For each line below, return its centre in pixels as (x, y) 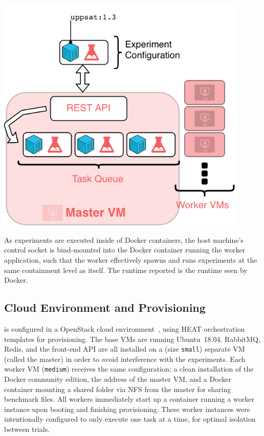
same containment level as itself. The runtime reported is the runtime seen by (126, 270)
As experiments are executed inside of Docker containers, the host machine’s (124, 239)
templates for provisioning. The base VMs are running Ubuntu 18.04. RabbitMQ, (132, 339)
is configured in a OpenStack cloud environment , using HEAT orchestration (125, 328)
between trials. (27, 429)
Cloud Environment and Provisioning (105, 307)
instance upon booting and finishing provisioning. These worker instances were (127, 409)
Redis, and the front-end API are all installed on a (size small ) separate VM (125, 349)
